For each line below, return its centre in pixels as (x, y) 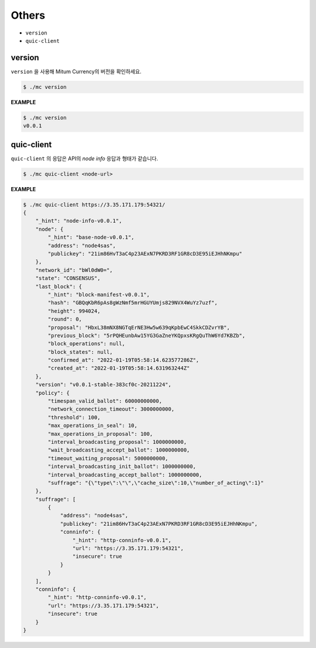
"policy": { (53, 393)
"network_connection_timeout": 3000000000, (111, 409)
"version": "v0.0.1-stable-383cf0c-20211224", (104, 385)
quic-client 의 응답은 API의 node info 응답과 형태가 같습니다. (85, 158)
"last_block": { (59, 286)
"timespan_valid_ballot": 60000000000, (105, 401)
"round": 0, (65, 319)
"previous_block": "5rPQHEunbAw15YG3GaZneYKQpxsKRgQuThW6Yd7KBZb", (147, 335)
